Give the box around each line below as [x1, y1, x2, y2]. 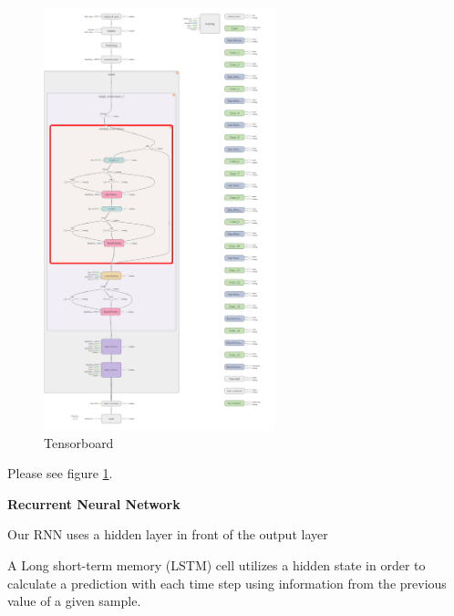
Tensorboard [44, 433, 114, 452]
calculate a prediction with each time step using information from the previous [7, 573, 447, 592]
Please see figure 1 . [7, 464, 113, 483]
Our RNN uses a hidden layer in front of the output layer [7, 525, 328, 544]
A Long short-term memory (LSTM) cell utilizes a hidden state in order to [7, 556, 426, 575]
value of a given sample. [7, 591, 141, 611]
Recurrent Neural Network [7, 494, 181, 513]
